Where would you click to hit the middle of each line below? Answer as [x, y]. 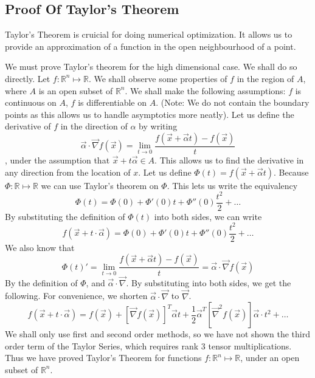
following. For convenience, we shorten [76, 296]
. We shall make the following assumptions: [205, 90]
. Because [291, 172]
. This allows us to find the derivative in [229, 160]
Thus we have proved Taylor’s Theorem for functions [103, 358]
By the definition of [41, 282]
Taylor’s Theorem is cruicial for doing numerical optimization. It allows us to [149, 34]
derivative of [28, 126]
